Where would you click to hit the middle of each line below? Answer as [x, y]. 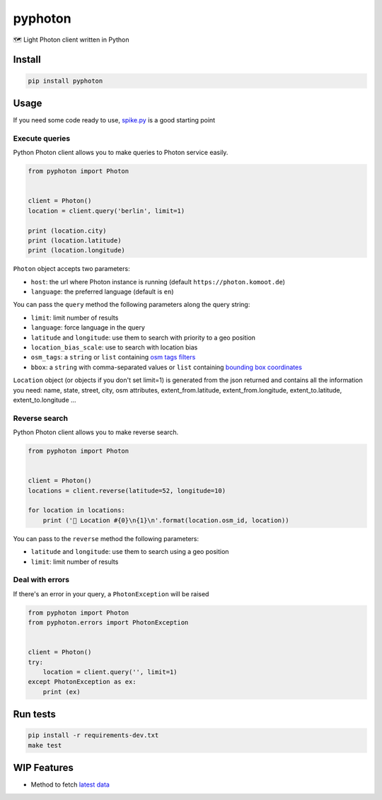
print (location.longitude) [76, 250]
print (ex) [62, 692]
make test [45, 745]
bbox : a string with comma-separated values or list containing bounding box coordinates [166, 367]
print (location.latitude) [75, 240]
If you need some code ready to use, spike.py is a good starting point [114, 120]
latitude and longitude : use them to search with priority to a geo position [143, 337]
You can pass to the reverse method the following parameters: [106, 538]
